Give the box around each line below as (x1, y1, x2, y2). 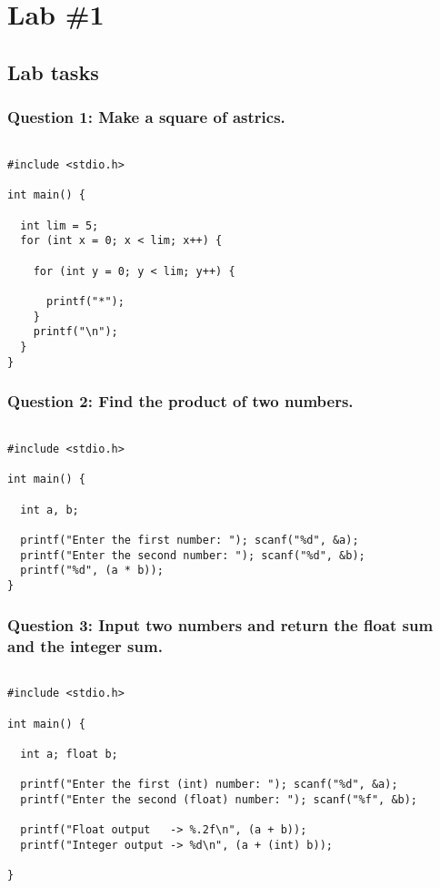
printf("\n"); (33, 325, 118, 339)
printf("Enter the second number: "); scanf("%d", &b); (20, 548, 365, 562)
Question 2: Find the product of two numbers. (7, 390, 354, 413)
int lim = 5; (20, 219, 99, 232)
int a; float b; (20, 748, 118, 761)
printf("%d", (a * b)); (20, 564, 164, 577)
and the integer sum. (7, 634, 163, 657)
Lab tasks (7, 57, 99, 86)
